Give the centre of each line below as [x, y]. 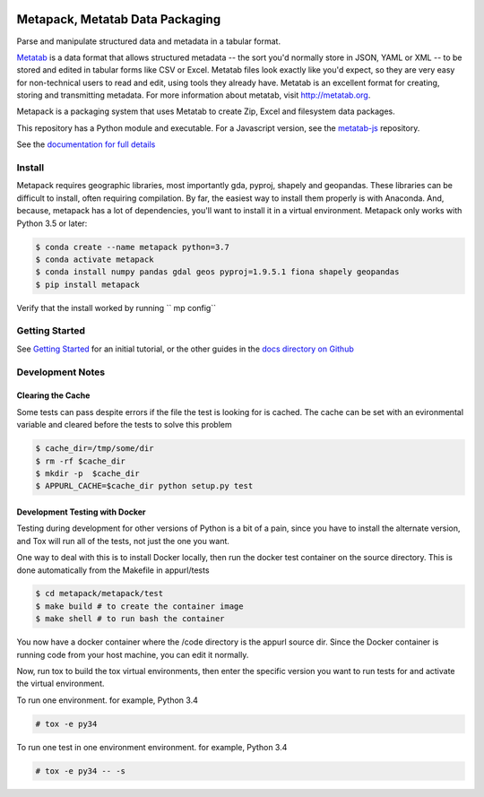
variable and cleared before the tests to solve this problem [124, 425]
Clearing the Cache [53, 395]
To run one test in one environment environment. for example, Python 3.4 [152, 747]
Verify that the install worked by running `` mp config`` [117, 308]
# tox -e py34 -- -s [80, 771]
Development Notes [61, 372]
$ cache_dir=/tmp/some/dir [95, 449]
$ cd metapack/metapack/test [99, 593]
